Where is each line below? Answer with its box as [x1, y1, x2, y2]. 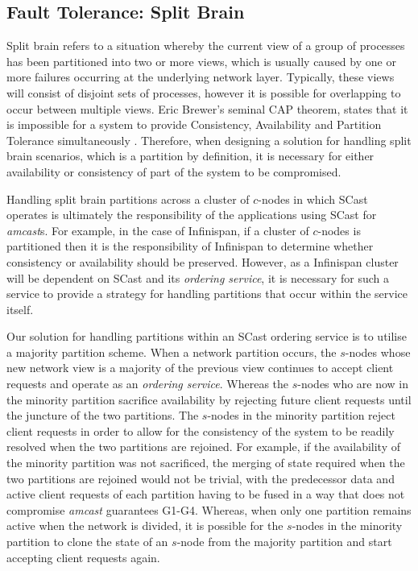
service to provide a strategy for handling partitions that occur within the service [6, 285, 408, 302]
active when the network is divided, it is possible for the [6, 517, 283, 534]
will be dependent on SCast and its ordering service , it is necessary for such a [6, 269, 389, 286]
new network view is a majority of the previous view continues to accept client [6, 359, 394, 376]
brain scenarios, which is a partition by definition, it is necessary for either [6, 147, 375, 164]
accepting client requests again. [6, 548, 160, 565]
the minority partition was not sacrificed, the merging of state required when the [6, 454, 405, 471]
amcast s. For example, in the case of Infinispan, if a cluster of [6, 221, 309, 238]
